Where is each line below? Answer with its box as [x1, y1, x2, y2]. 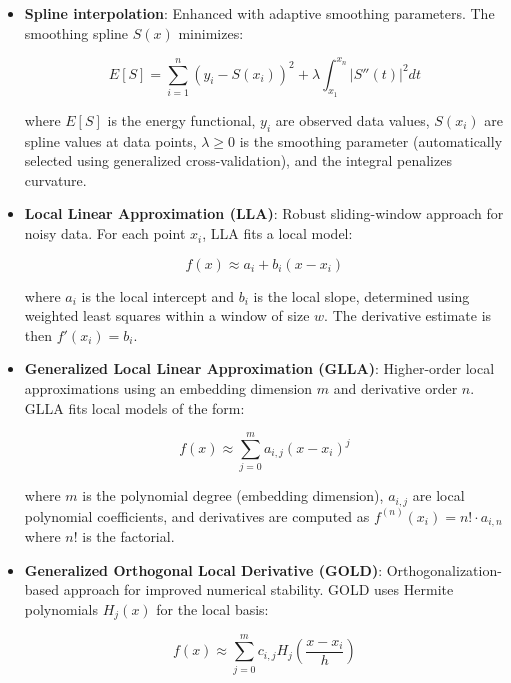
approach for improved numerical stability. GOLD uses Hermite [63, 579, 454, 600]
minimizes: [178, 22, 244, 43]
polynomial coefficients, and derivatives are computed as [24, 505, 370, 526]
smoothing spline [24, 22, 129, 43]
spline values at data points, [24, 130, 197, 151]
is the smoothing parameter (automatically [239, 130, 503, 151]
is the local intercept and [81, 285, 235, 306]
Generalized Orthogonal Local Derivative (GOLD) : [24, 559, 383, 580]
